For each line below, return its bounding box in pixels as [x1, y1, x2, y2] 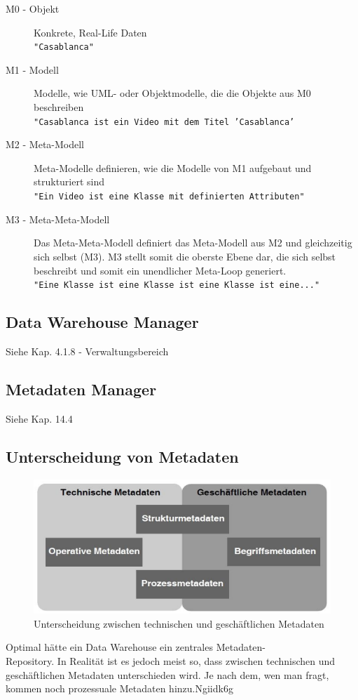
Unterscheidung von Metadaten [6, 445, 239, 467]
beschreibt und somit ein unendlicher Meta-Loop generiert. [34, 263, 287, 277]
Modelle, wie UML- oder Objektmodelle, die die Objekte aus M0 [34, 86, 311, 100]
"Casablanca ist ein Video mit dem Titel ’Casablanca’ [34, 117, 295, 127]
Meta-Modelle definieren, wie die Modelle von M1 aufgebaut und [34, 160, 312, 175]
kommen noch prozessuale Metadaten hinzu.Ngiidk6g [6, 681, 233, 696]
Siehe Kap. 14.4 [6, 411, 73, 425]
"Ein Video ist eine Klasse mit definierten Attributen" [34, 192, 305, 202]
